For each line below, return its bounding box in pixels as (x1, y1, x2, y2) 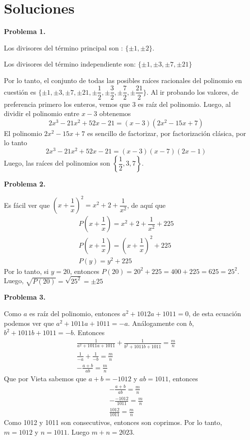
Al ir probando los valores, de (150, 86, 239, 97)
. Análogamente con (128, 318, 187, 328)
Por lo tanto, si (4, 266, 49, 276)
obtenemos (99, 108, 131, 118)
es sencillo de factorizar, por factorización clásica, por (87, 128, 246, 138)
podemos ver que (4, 318, 54, 328)
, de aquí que (127, 200, 166, 210)
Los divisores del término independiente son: (4, 59, 136, 69)
